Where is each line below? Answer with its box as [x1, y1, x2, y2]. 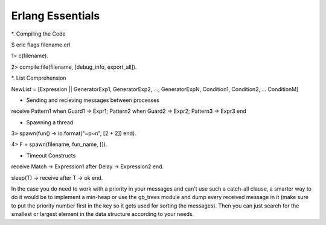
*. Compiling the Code [11, 30, 66, 37]
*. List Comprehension [11, 74, 66, 81]
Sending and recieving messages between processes [26, 97, 160, 104]
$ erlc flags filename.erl [11, 41, 71, 48]
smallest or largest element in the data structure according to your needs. [11, 211, 194, 218]
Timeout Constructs [26, 151, 76, 159]
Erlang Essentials [11, 9, 100, 22]
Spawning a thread [26, 118, 74, 126]
